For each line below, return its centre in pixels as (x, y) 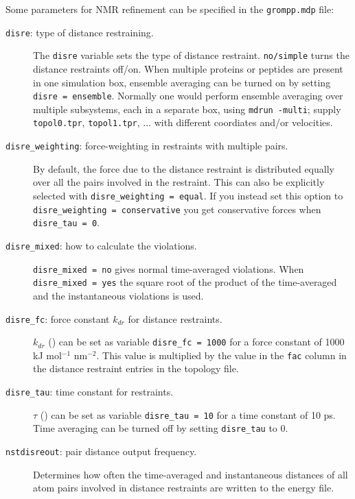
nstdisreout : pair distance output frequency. (101, 451)
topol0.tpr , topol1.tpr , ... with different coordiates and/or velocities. (183, 122)
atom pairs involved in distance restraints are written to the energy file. (184, 488)
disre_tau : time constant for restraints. (90, 392)
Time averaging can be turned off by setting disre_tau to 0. (161, 428)
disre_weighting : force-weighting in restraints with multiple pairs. (147, 146)
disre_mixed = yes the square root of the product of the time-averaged (185, 282)
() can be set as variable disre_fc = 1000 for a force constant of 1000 (196, 342)
